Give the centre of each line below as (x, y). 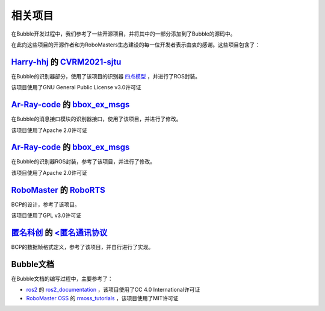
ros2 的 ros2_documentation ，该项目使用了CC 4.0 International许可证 (113, 290)
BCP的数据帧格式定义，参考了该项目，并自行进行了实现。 (82, 247)
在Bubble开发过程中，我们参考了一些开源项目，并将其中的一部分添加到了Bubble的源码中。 (123, 34)
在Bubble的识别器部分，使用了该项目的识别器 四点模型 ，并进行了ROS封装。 (106, 76)
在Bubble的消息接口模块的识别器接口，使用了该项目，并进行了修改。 (96, 119)
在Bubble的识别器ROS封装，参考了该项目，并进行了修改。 (83, 162)
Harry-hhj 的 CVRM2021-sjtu (66, 62)
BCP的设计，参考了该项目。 (46, 204)
